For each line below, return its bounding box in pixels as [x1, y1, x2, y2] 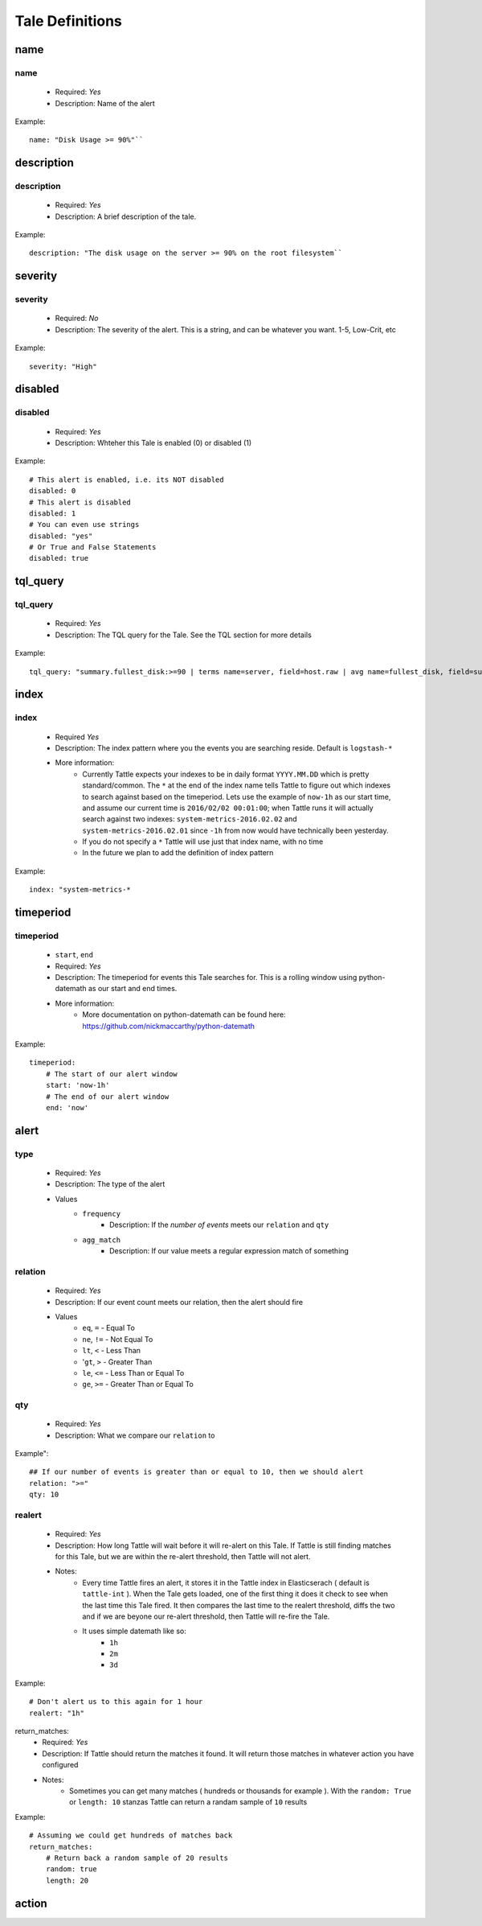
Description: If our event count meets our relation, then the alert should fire [55, 1297, 304, 1307]
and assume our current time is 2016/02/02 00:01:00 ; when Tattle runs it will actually [82, 803, 374, 813]
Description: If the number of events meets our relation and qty [109, 1220, 329, 1230]
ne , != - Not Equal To [82, 1334, 153, 1344]
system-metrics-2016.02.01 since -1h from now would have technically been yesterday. [82, 825, 389, 835]
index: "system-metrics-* [29, 885, 132, 895]
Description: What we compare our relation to [55, 1430, 215, 1440]
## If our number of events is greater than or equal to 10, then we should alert [29, 1467, 364, 1476]
